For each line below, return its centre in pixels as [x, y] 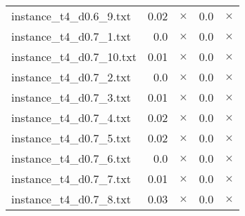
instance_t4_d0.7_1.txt [71, 36]
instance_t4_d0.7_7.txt [71, 178]
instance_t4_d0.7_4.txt [71, 117]
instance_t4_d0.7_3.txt [71, 97]
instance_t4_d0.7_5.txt [71, 138]
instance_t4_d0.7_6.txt [71, 158]
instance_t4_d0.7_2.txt [71, 77]
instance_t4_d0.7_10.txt [74, 56]
